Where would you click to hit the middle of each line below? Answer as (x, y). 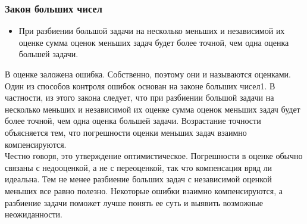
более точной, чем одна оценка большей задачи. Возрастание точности (133, 121)
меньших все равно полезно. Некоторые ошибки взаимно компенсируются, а (144, 190)
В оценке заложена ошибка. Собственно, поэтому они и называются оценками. (148, 74)
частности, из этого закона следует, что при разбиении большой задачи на (140, 97)
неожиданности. (34, 214)
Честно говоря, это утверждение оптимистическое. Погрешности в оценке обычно (154, 156)
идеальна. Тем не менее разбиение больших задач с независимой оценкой (138, 179)
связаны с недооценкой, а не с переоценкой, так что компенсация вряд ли (139, 167)
